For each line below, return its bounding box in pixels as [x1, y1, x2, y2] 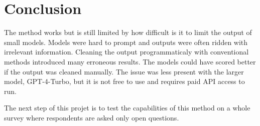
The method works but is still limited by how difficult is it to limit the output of [4, 27, 252, 37]
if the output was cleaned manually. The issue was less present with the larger [4, 66, 244, 76]
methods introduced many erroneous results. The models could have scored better [4, 56, 256, 66]
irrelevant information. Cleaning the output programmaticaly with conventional [4, 46, 249, 57]
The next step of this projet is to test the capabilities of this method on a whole [4, 102, 250, 113]
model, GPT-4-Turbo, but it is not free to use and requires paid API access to [4, 76, 245, 86]
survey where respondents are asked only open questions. [4, 112, 179, 122]
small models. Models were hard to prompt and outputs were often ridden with [4, 36, 248, 47]
